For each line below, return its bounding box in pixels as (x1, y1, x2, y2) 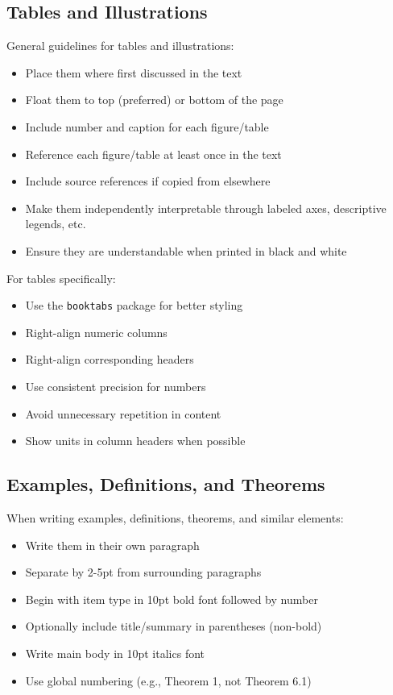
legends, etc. (25, 215, 86, 232)
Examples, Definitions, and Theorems (6, 472, 325, 497)
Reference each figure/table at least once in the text (25, 145, 282, 162)
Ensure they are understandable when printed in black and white (25, 242, 347, 259)
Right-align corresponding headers (25, 351, 194, 368)
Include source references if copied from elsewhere (25, 173, 271, 189)
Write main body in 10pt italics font (25, 644, 205, 661)
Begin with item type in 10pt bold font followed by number (25, 590, 318, 607)
